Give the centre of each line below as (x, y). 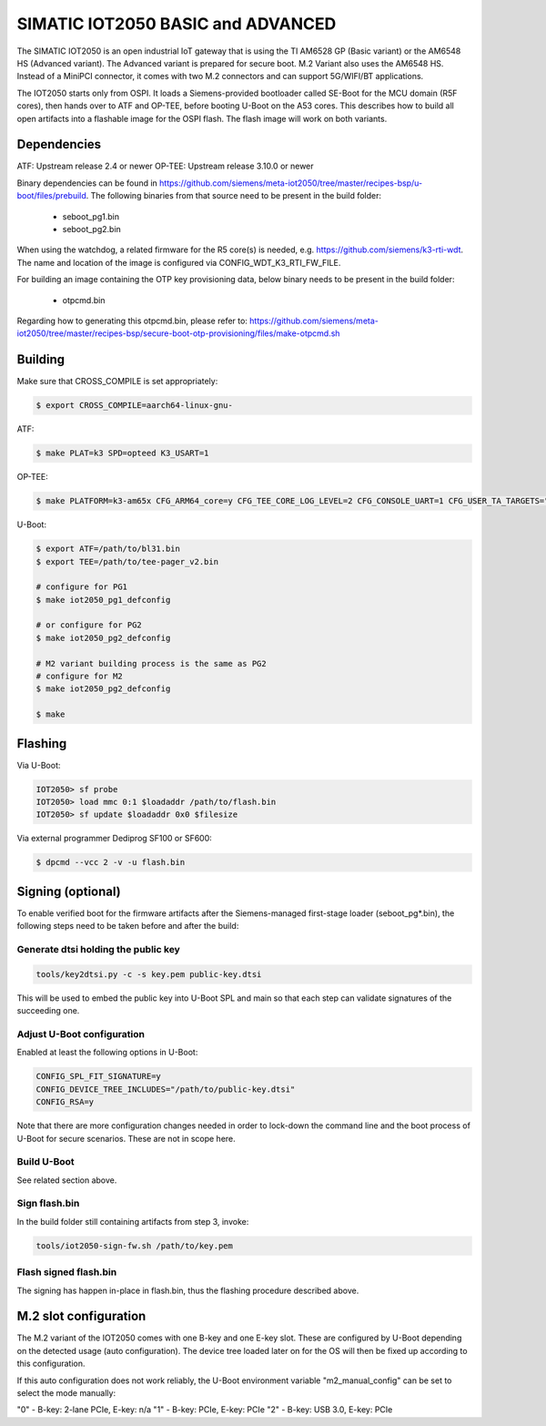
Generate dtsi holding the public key (99, 950)
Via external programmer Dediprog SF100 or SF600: (115, 839)
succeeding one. (48, 1011)
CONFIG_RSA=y (65, 1102)
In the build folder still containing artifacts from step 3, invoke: (133, 1221)
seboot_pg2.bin (92, 229)
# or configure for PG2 (89, 625)
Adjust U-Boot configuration (81, 1034)
